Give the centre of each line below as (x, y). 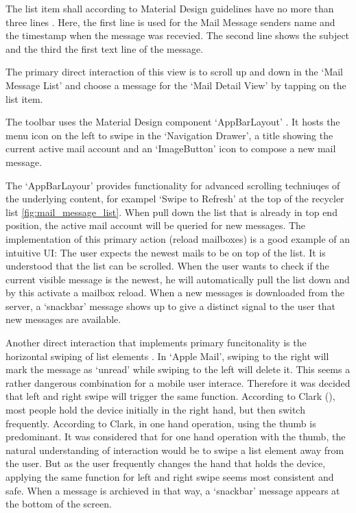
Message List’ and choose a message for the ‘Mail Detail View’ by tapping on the (176, 85)
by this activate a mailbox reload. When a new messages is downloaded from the (175, 293)
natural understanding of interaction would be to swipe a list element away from (175, 450)
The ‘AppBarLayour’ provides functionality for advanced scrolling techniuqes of (173, 185)
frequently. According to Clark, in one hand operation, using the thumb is (161, 423)
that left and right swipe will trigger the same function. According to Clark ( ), (170, 396)
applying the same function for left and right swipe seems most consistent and (170, 477)
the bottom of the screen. (59, 504)
